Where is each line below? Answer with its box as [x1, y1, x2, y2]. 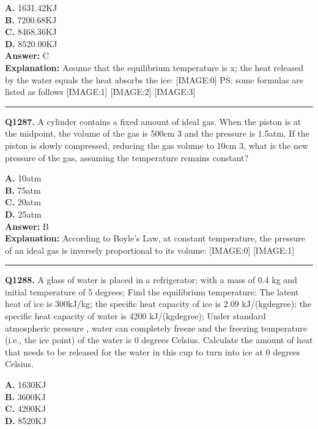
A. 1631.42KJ [5, 1, 57, 13]
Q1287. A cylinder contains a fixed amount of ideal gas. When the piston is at [5, 115, 301, 127]
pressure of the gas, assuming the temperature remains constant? [5, 151, 249, 164]
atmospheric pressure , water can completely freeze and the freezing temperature [5, 321, 307, 334]
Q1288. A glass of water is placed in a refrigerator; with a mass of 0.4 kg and [5, 273, 297, 286]
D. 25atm [5, 207, 42, 220]
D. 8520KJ [5, 414, 46, 427]
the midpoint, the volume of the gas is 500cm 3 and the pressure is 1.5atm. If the [5, 127, 309, 140]
